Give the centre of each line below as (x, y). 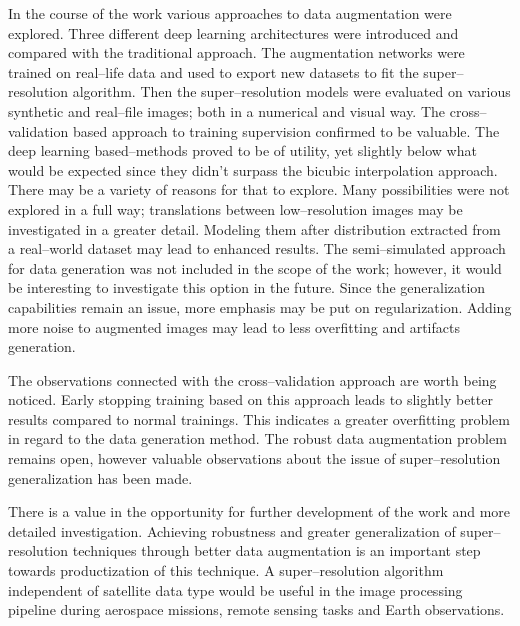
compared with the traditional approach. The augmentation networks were (236, 52)
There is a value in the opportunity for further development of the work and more (259, 511)
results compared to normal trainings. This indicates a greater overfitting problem (259, 418)
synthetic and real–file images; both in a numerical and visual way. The (227, 110)
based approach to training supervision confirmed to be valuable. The (286, 130)
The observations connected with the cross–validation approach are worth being (252, 379)
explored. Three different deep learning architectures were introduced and (233, 32)
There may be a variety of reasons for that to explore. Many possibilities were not (259, 189)
